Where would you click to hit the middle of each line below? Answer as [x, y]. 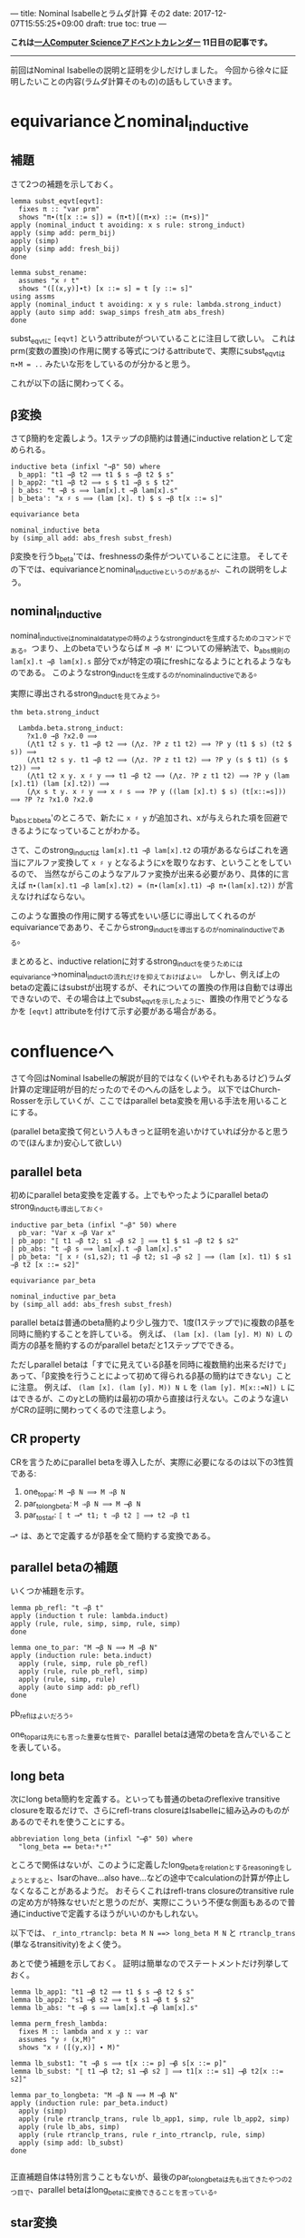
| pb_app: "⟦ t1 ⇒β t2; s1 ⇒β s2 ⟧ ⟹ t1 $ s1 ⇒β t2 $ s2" [124, 1241]
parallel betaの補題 [64, 1567]
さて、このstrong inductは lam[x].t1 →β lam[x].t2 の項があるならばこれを [145, 851]
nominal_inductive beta [55, 530]
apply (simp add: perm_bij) [63, 233]
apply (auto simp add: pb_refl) [80, 1687]
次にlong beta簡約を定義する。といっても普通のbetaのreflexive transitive [145, 1799]
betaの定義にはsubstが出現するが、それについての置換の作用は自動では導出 [152, 986]
